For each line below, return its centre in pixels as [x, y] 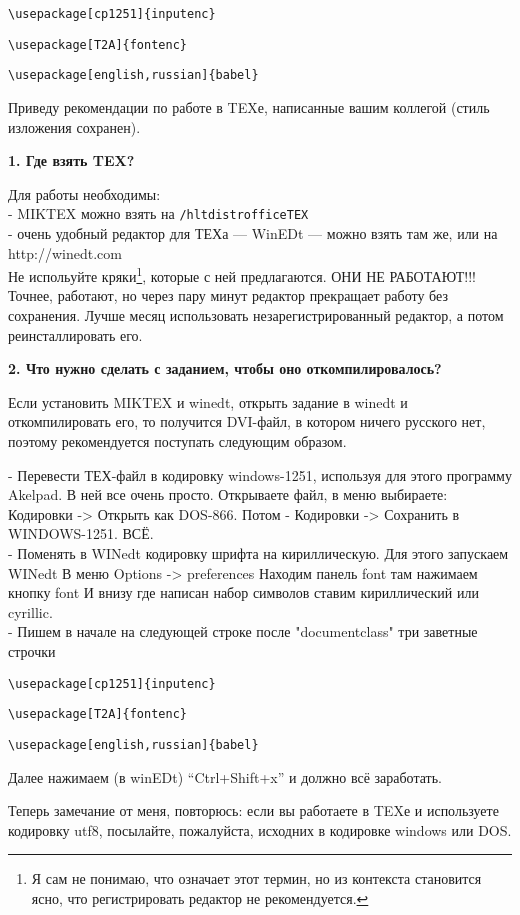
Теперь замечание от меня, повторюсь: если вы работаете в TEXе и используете [253, 810]
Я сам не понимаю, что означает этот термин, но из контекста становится [256, 878]
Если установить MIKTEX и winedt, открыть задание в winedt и [208, 401]
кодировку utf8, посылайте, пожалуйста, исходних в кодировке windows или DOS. [260, 829]
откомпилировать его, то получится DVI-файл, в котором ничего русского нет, [247, 421]
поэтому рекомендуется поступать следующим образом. [177, 441]
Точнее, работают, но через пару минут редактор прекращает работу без [228, 295]
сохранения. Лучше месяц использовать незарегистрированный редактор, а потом [256, 315]
